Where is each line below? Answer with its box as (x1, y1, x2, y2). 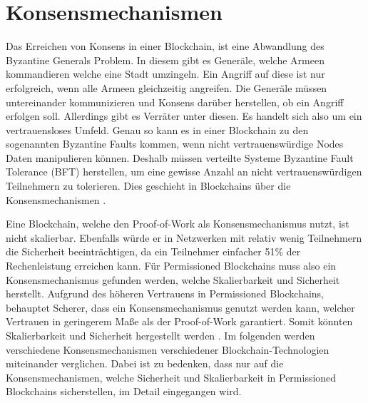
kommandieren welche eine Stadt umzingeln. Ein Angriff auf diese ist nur (6, 66, 325, 81)
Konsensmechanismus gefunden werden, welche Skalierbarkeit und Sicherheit (6, 272, 340, 287)
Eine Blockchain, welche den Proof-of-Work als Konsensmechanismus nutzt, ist (6, 216, 349, 231)
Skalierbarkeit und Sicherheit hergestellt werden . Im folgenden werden (6, 328, 315, 342)
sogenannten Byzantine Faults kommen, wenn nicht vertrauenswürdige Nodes (6, 136, 344, 151)
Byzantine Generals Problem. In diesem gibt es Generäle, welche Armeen (6, 52, 324, 67)
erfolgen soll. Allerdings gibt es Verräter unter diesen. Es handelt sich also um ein (6, 108, 362, 123)
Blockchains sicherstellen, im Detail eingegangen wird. (6, 384, 242, 399)
